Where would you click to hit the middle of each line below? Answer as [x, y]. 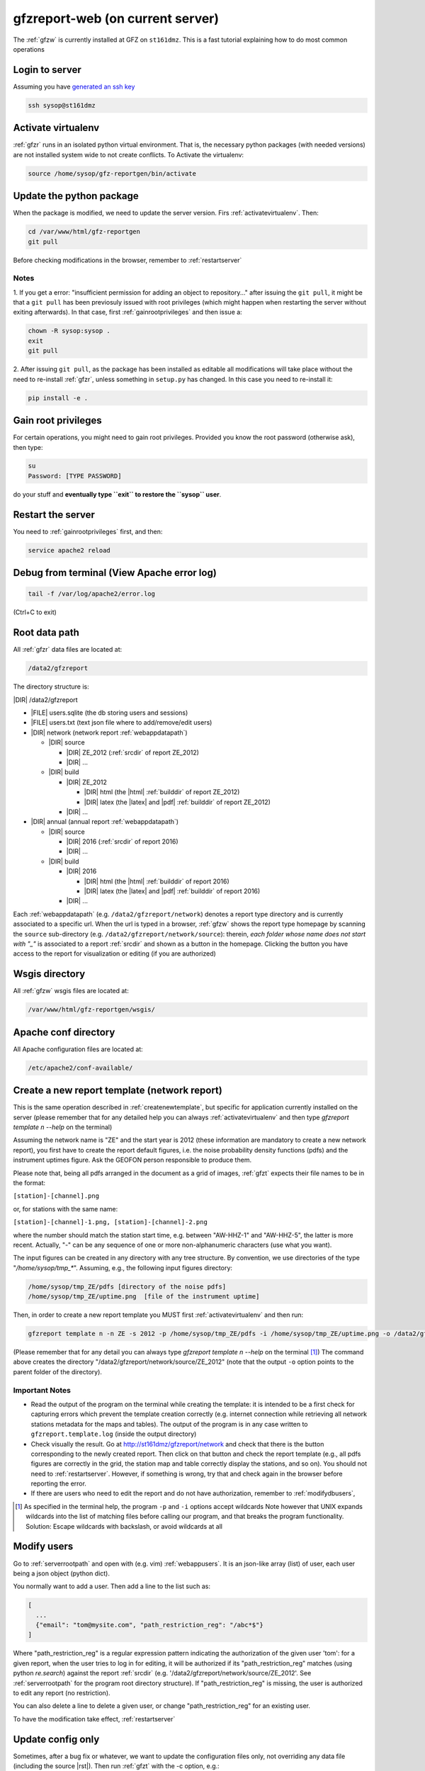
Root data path [46, 633]
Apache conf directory [64, 1032]
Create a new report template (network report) [118, 1091]
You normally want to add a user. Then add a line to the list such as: [112, 1586]
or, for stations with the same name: [66, 1209]
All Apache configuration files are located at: [78, 1049]
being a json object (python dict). [61, 1573]
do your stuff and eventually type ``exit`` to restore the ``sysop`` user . [117, 494]
